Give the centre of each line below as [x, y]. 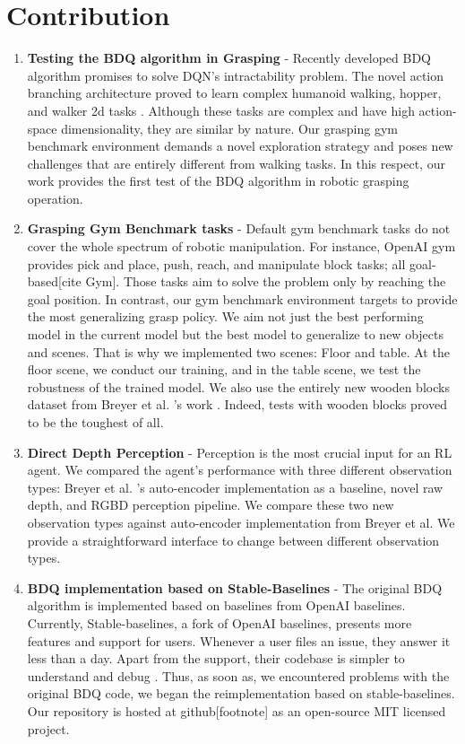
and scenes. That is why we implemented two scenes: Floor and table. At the [238, 351]
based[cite [54, 281]
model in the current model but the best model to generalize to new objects [235, 334]
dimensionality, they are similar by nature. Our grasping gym [229, 128]
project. [48, 728]
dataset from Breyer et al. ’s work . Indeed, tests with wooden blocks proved [237, 404]
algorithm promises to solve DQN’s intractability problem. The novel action [236, 75]
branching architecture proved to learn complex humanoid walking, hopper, [234, 93]
